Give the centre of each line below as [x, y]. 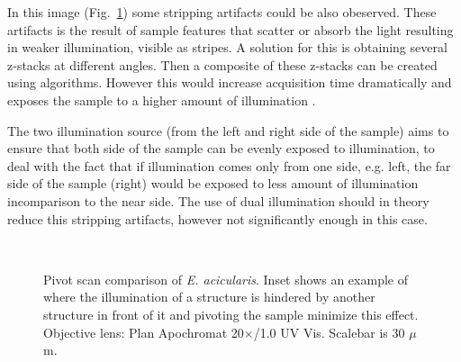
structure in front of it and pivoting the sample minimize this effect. [231, 314]
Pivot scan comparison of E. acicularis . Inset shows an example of [226, 279]
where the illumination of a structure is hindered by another [209, 297]
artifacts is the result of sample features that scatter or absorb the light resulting [230, 29]
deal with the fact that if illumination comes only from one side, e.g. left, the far [229, 165]
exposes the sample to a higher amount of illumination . [162, 100]
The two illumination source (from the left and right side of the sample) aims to [228, 130]
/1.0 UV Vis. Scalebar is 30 [329, 332]
